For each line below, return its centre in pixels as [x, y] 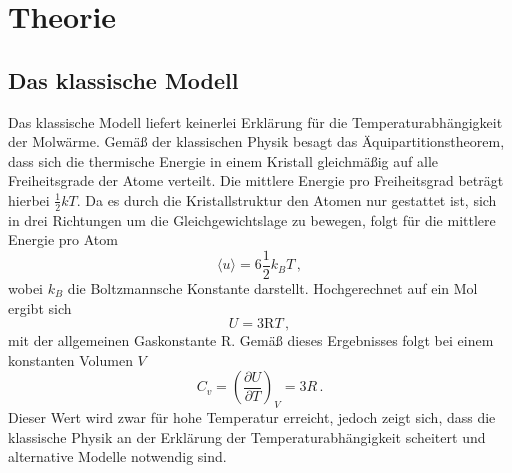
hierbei [29, 199]
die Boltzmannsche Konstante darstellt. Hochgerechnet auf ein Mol [272, 288]
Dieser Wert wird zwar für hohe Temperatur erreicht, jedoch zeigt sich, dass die [252, 417]
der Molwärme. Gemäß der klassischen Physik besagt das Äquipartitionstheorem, [256, 141]
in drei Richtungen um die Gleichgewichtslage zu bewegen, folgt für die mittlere [252, 219]
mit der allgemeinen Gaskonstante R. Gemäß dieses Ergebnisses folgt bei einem [251, 340]
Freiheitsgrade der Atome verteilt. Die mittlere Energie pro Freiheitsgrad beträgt [256, 180]
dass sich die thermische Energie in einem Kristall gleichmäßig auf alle [223, 160]
